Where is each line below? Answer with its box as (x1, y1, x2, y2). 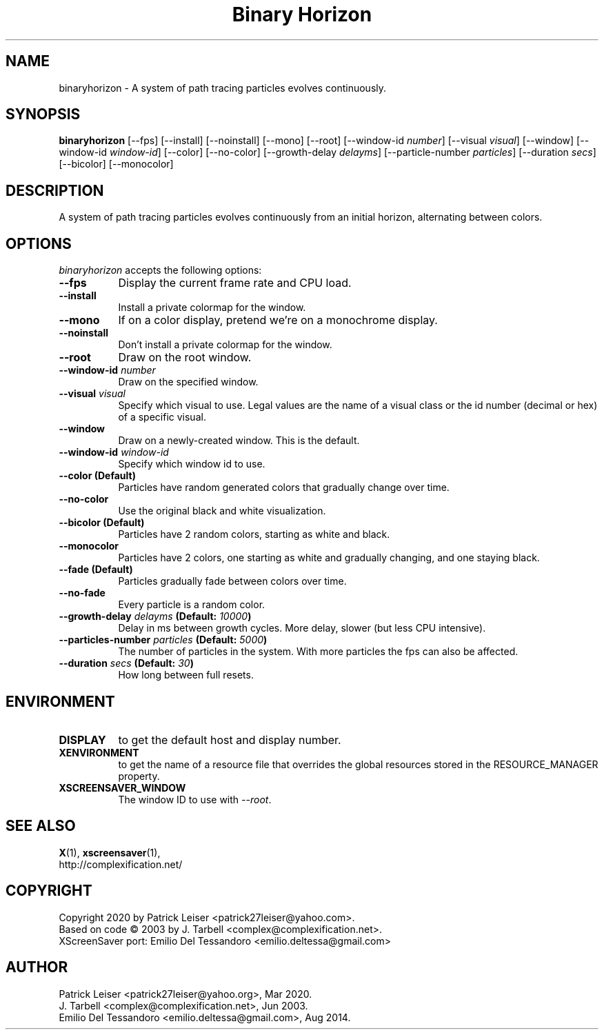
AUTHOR (6, 958, 68, 976)
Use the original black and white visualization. (118, 505, 326, 517)
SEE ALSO (6, 817, 76, 835)
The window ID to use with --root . (118, 793, 272, 805)
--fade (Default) (59, 563, 133, 576)
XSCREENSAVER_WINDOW (59, 781, 186, 794)
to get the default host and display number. (118, 732, 341, 747)
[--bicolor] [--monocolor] (59, 158, 174, 170)
